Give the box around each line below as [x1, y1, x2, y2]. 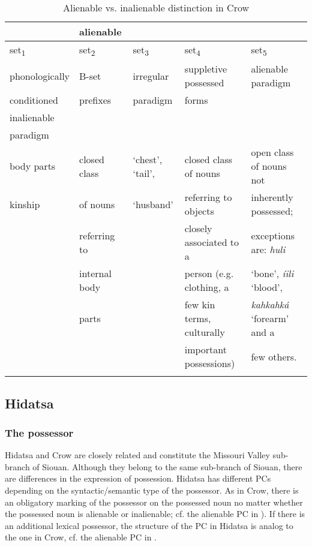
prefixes [79, 93, 112, 107]
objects [184, 204, 214, 218]
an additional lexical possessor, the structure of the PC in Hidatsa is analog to [5, 519, 293, 531]
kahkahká [251, 297, 289, 312]
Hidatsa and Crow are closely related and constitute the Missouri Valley [5, 449, 270, 461]
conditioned [10, 93, 58, 107]
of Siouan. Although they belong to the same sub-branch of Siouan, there [32, 460, 302, 473]
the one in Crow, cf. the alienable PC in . [5, 531, 157, 543]
